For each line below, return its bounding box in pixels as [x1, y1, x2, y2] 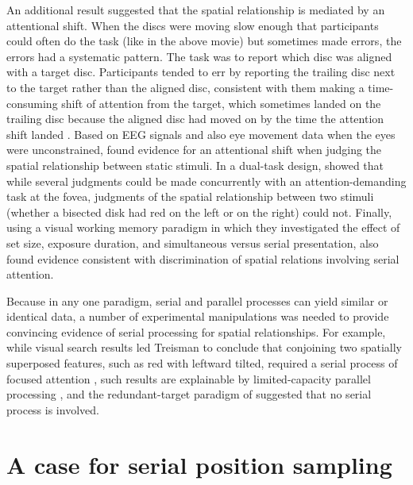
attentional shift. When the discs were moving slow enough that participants [6, 17, 379, 33]
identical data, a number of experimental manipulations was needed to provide [6, 308, 389, 325]
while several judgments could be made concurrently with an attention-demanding [6, 172, 407, 189]
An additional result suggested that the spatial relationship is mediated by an [6, 2, 385, 17]
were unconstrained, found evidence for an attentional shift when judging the [6, 141, 382, 158]
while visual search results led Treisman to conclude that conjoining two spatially [6, 339, 402, 356]
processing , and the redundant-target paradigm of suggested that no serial [6, 386, 372, 402]
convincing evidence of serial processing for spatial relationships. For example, [6, 323, 386, 340]
